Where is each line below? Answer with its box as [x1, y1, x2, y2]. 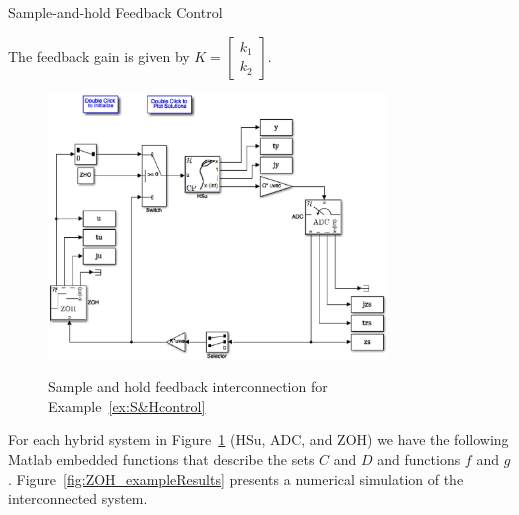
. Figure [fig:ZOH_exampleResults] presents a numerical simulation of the [8, 468, 464, 489]
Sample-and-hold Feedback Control [8, 2, 223, 22]
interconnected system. [8, 488, 148, 509]
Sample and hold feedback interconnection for [48, 376, 328, 397]
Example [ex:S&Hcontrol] [48, 395, 206, 416]
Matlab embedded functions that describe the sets [8, 448, 315, 469]
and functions [377, 448, 461, 469]
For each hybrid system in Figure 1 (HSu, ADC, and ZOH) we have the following [8, 429, 509, 450]
